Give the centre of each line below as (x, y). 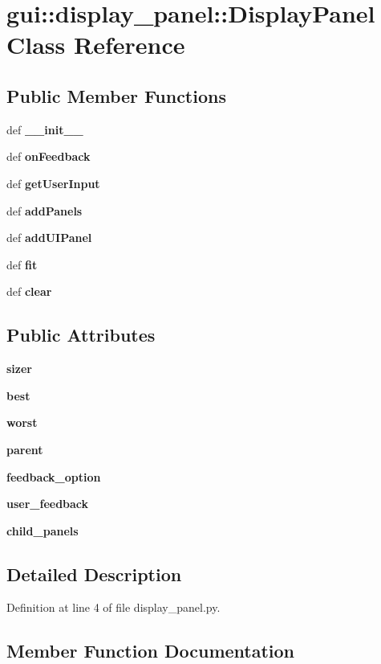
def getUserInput (53, 183)
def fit (22, 264)
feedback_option (54, 476)
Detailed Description (94, 574)
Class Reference (96, 45)
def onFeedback (49, 156)
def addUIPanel (49, 238)
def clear (29, 291)
